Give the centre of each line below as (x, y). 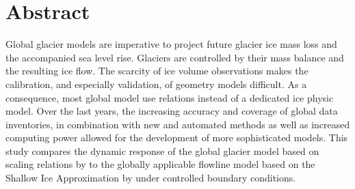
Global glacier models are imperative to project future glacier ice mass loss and (171, 44)
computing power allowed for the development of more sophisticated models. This (177, 137)
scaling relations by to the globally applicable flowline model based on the (160, 164)
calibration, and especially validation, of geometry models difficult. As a (156, 84)
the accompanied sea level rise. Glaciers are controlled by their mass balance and (175, 57)
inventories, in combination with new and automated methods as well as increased (178, 124)
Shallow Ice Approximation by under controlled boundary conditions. (151, 178)
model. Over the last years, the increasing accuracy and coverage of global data (172, 111)
